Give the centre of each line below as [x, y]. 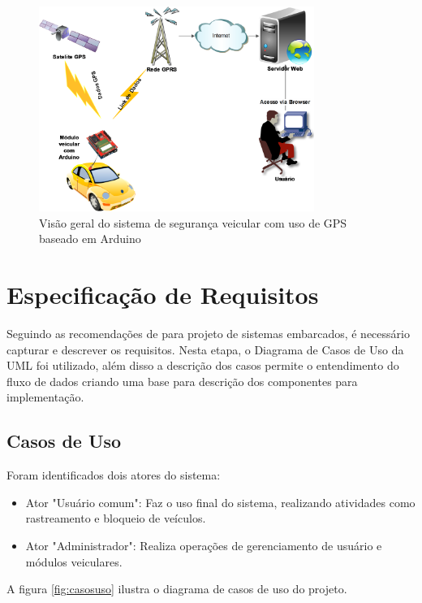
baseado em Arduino [90, 239]
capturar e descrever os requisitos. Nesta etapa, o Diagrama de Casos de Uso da [205, 349]
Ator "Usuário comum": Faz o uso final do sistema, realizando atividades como [220, 502]
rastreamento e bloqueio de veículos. [116, 518]
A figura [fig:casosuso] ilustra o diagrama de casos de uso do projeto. [177, 589]
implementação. [45, 397]
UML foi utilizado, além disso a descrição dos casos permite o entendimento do [203, 365]
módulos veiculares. [74, 561]
